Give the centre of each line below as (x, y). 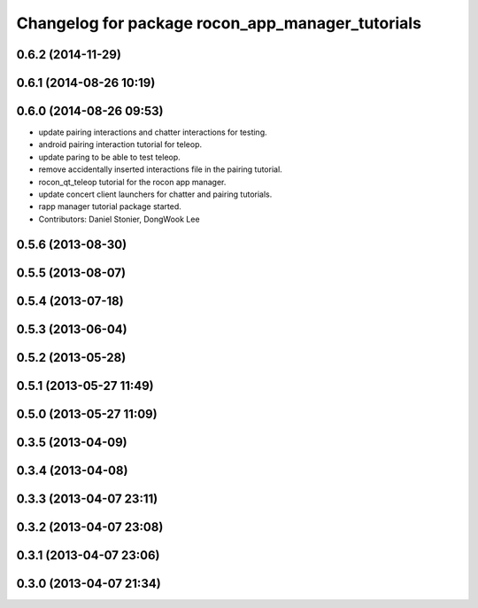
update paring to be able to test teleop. (109, 157)
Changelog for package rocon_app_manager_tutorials (219, 23)
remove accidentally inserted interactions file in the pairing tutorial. (160, 169)
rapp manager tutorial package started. (110, 207)
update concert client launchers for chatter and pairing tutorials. (155, 194)
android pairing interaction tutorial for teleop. (120, 144)
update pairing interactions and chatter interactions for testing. (153, 132)
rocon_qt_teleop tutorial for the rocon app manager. (132, 182)
